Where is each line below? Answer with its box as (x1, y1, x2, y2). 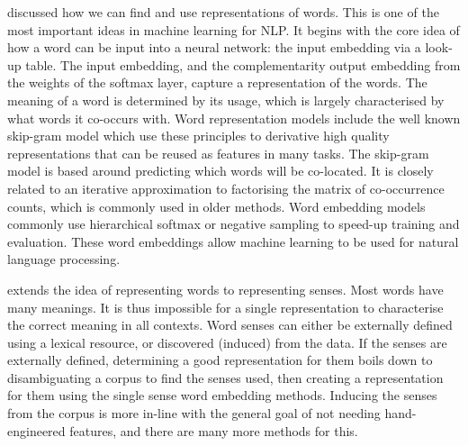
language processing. (7, 250, 121, 269)
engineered (7, 421, 66, 440)
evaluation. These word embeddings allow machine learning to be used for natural (7, 232, 459, 250)
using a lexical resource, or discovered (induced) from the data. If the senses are (7, 332, 447, 351)
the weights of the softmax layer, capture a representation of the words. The (7, 73, 427, 92)
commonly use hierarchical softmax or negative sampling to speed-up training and (7, 214, 460, 233)
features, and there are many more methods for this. (69, 421, 358, 440)
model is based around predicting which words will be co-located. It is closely (7, 161, 434, 180)
